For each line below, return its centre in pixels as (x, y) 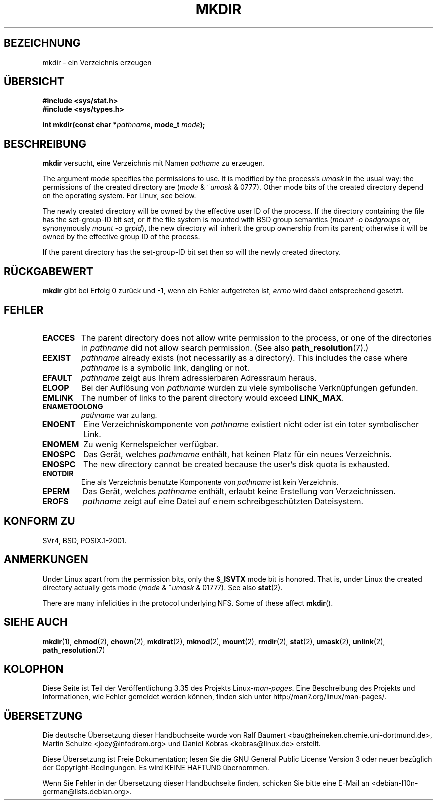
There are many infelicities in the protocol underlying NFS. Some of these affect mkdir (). (188, 603)
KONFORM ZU (40, 521)
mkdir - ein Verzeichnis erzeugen (97, 62)
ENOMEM (61, 444)
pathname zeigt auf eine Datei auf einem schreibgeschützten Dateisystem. (223, 501)
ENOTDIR (58, 473)
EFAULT (57, 377)
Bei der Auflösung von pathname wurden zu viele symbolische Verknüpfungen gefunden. (249, 387)
